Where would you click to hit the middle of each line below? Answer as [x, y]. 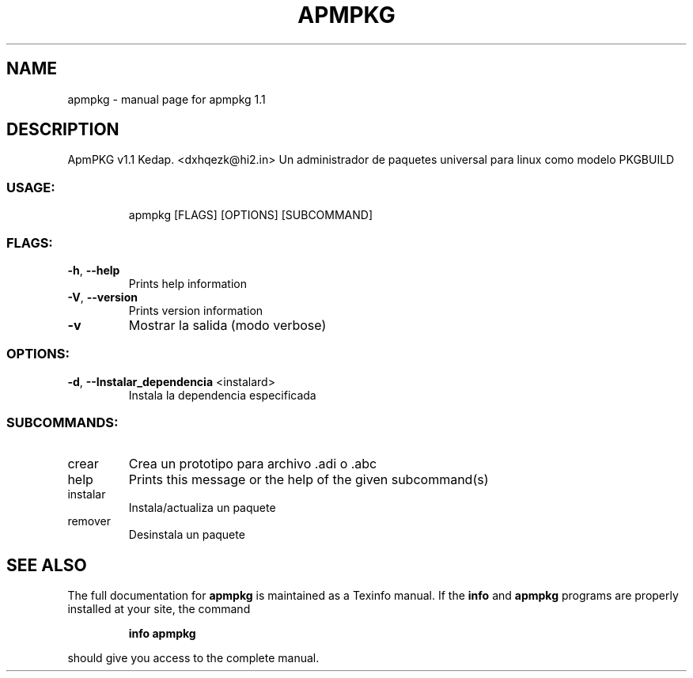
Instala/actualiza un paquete [202, 508]
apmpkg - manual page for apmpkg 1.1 [167, 99]
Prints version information [196, 310]
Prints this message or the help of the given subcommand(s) [309, 480]
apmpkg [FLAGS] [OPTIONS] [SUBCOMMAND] [251, 215]
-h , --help [94, 270]
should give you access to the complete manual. [193, 658]
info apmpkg [162, 634]
